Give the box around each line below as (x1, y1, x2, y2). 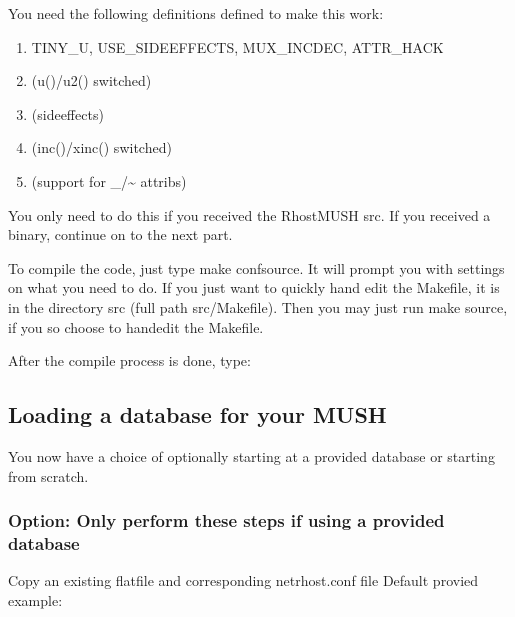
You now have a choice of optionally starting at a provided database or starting (8, 445, 495, 466)
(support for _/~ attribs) (31, 170, 187, 191)
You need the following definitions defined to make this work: (8, 3, 384, 23)
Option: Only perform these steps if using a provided (8, 508, 445, 533)
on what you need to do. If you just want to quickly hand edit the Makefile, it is (8, 277, 500, 298)
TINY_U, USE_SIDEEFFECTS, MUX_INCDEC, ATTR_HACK (31, 36, 444, 57)
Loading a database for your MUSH (8, 399, 387, 430)
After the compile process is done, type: (8, 350, 251, 371)
